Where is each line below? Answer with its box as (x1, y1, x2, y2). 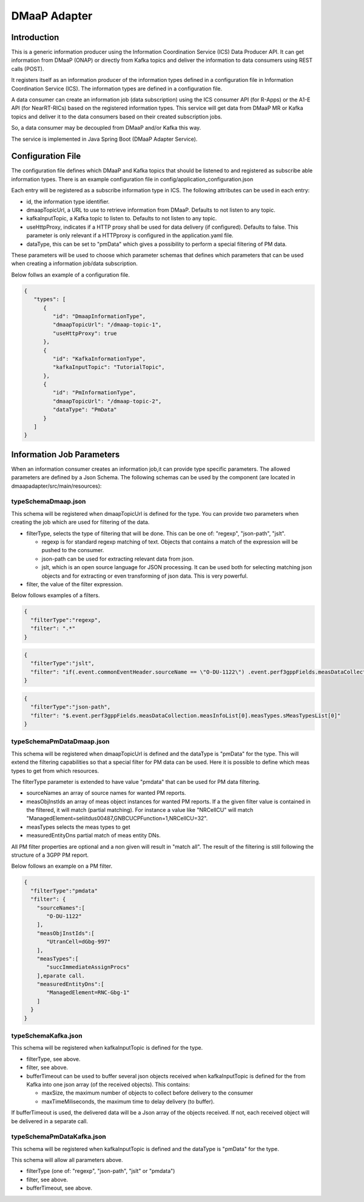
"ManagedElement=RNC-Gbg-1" (46, 989, 130, 996)
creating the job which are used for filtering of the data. (11, 519, 150, 526)
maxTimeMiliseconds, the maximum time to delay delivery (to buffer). (41, 1098, 215, 1105)
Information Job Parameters (11, 449, 120, 459)
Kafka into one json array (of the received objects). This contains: (26, 1081, 190, 1088)
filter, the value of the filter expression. (26, 580, 124, 588)
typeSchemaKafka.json (11, 1031, 83, 1040)
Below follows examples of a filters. (11, 592, 100, 599)
